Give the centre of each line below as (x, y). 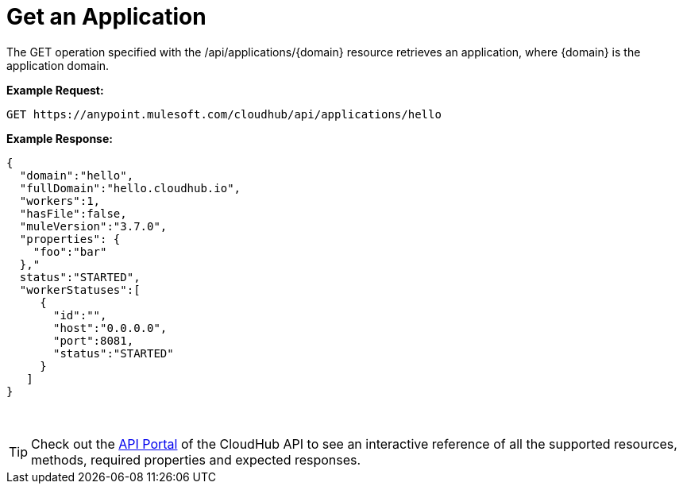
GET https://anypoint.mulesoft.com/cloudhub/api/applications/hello (224, 114)
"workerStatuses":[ (80, 289)
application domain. (58, 65)
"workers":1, (60, 201)
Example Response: (60, 138)
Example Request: (55, 90)
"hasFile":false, (73, 213)
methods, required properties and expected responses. (196, 459)
